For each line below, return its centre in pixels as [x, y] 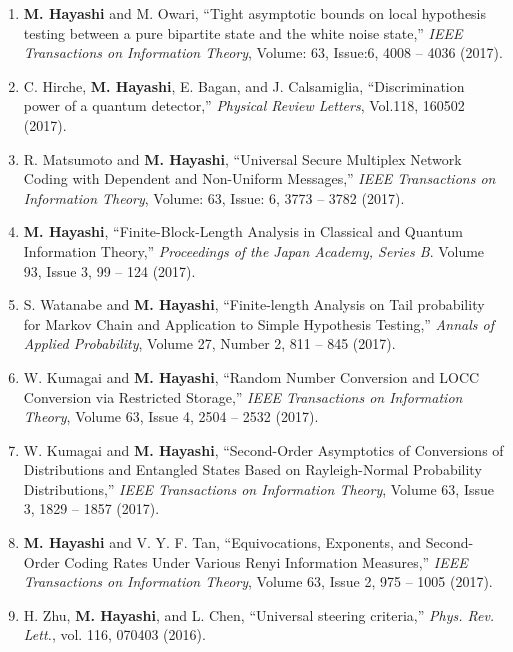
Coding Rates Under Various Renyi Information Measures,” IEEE [266, 561]
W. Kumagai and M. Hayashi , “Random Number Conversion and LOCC [251, 376]
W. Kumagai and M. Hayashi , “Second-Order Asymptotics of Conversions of [263, 449]
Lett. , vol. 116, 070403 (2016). [114, 634]
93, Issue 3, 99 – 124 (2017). [109, 270]
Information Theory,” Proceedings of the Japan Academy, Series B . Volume [254, 250]
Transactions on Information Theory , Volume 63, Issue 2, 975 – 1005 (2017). [258, 581]
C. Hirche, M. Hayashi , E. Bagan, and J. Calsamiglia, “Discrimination [244, 85]
